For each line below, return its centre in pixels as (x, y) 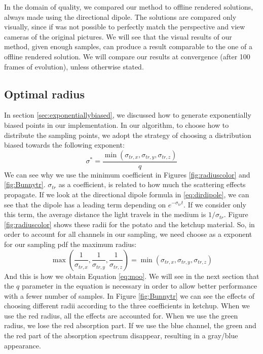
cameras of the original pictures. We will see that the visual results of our (118, 36)
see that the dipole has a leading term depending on (85, 204)
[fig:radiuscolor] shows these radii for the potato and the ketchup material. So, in (129, 224)
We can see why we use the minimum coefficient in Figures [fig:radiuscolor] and (127, 174)
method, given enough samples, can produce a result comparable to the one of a (128, 46)
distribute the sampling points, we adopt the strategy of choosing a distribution (128, 135)
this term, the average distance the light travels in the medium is (105, 214)
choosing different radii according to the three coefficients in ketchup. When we (127, 306)
